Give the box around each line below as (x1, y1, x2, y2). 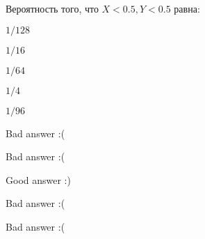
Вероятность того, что (6, 1, 99, 15)
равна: (174, 1, 200, 15)
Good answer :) (6, 172, 71, 187)
